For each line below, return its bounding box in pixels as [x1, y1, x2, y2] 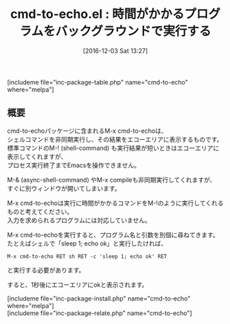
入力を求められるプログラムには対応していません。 [7, 216, 151, 224]
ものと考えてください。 [7, 207, 73, 215]
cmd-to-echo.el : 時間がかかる [10, 6, 185, 22]
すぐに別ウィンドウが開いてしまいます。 [7, 184, 122, 193]
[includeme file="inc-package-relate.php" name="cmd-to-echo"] [7, 309, 192, 317]
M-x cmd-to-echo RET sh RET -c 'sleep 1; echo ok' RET [7, 252, 168, 260]
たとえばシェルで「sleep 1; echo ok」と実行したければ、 [7, 239, 168, 248]
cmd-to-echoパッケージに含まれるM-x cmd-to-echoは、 [7, 127, 168, 135]
